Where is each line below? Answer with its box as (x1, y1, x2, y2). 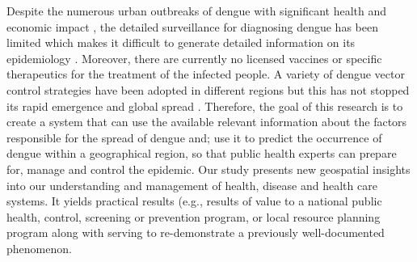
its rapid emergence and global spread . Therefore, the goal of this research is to (6, 97, 403, 114)
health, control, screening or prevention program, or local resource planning (6, 208, 381, 225)
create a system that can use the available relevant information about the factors (6, 113, 407, 130)
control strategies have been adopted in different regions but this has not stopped (6, 81, 410, 98)
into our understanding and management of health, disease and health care (6, 176, 377, 193)
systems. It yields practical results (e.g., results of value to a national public (6, 192, 382, 209)
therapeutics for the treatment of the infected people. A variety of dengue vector (6, 65, 405, 82)
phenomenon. (6, 239, 72, 256)
